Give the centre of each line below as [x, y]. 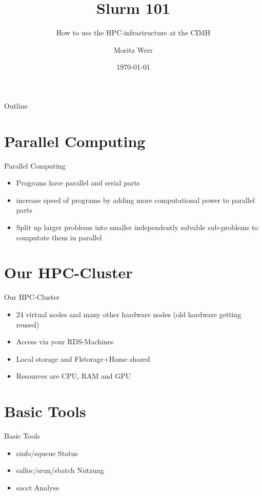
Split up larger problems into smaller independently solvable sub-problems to [137, 227]
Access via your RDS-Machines [65, 342]
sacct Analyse [38, 487]
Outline [16, 105]
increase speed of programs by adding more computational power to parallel [135, 200]
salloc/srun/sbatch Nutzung [60, 470]
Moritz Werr [133, 49]
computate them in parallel [59, 237]
